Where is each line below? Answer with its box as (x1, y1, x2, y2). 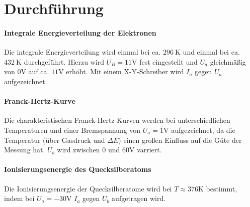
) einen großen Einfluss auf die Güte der (118, 134, 242, 145)
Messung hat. (4, 144, 45, 155)
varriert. (137, 144, 162, 155)
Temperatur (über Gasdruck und (4, 134, 105, 145)
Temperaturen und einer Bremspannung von (4, 124, 141, 135)
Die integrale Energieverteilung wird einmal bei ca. (4, 47, 161, 57)
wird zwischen (57, 144, 100, 155)
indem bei (4, 193, 35, 203)
